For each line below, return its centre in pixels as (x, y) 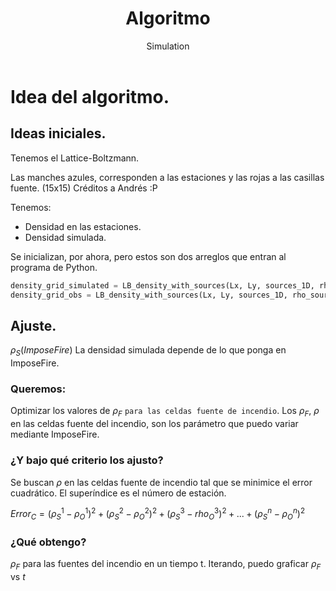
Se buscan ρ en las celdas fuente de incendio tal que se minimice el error (161, 482)
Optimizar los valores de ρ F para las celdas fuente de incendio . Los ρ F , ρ (165, 412)
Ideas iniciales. (58, 133)
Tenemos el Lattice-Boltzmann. (75, 158)
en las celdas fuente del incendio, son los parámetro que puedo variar (154, 424)
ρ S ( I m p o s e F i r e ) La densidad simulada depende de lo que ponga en (148, 351)
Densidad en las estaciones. (83, 226)
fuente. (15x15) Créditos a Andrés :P (84, 188)
